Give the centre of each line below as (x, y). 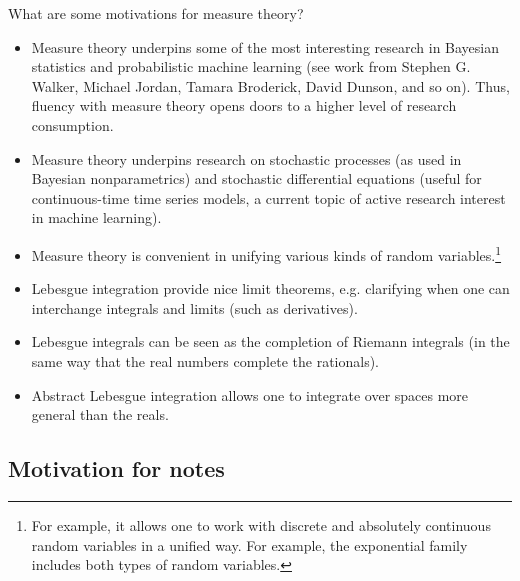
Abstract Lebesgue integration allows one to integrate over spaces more (250, 394)
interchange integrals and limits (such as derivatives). (194, 307)
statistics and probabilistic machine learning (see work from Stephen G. (251, 66)
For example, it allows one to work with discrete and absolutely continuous (261, 524)
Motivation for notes (116, 468)
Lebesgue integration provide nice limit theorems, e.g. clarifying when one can (270, 288)
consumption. (72, 124)
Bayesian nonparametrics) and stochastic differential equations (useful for (256, 178)
